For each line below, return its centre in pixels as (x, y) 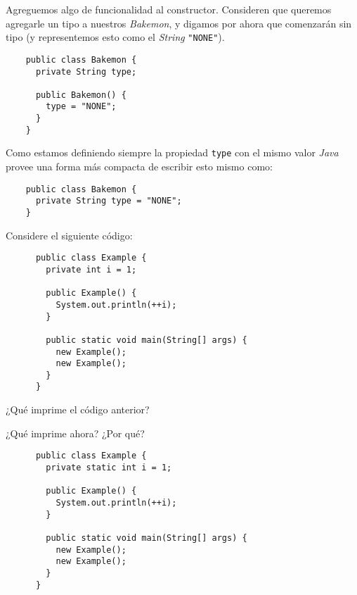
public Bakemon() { (81, 95)
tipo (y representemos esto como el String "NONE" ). (115, 37)
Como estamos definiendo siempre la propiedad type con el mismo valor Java (172, 152)
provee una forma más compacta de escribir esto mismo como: (139, 167)
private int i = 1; (91, 269)
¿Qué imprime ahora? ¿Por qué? (75, 433)
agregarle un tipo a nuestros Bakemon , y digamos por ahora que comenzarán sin (179, 23)
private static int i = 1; (109, 467)
